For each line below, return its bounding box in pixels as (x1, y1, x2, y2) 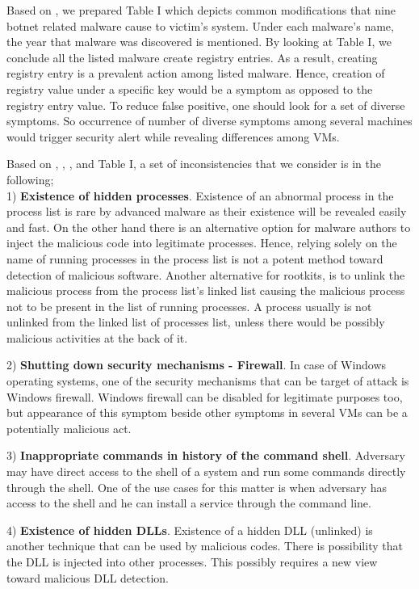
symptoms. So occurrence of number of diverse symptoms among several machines (6, 112, 413, 129)
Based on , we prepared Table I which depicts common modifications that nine (6, 2, 396, 18)
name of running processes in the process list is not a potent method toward (6, 250, 383, 267)
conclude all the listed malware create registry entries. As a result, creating (6, 48, 378, 65)
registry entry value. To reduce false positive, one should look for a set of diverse (6, 96, 405, 113)
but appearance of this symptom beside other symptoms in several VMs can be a (6, 404, 408, 421)
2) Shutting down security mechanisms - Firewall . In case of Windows (6, 356, 387, 373)
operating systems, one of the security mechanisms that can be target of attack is (6, 372, 409, 389)
